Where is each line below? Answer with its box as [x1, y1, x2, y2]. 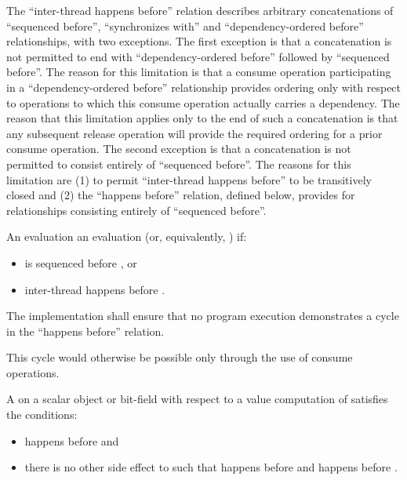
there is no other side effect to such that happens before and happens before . [24, 459, 398, 475]
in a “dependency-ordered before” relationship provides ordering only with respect [6, 78, 402, 95]
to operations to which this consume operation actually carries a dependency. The [6, 94, 400, 111]
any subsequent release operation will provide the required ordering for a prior [6, 125, 383, 141]
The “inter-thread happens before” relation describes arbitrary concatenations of [6, 2, 394, 18]
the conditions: [6, 406, 78, 423]
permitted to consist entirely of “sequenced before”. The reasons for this [6, 155, 351, 172]
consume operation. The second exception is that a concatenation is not [6, 140, 351, 157]
